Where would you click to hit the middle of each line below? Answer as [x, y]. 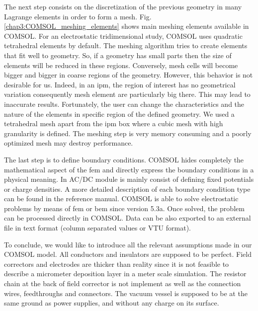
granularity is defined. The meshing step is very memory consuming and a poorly [128, 133]
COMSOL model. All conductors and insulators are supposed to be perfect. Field [128, 254]
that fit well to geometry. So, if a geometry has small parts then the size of [118, 55]
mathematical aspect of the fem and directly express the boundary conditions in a [129, 169]
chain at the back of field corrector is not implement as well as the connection [123, 283]
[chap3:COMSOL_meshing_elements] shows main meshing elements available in [127, 26]
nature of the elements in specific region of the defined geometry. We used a [119, 114]
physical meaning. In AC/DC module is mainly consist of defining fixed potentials [129, 179]
